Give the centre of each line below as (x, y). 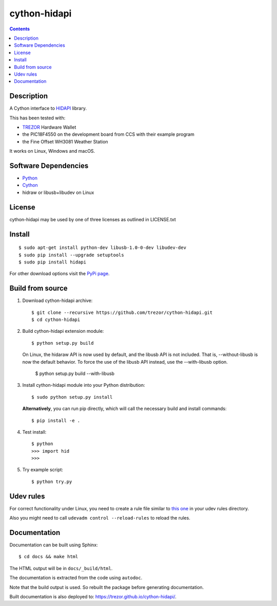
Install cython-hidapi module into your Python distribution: (84, 385)
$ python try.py (52, 482)
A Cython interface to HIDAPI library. (48, 109)
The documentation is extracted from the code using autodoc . (76, 578)
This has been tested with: (37, 118)
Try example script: (43, 470)
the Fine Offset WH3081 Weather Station (65, 141)
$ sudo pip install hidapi (53, 262)
